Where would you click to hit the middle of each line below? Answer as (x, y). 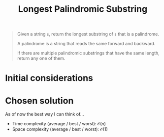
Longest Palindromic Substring (83, 9)
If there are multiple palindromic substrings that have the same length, (88, 53)
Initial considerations (49, 78)
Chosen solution (39, 100)
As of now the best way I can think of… (45, 114)
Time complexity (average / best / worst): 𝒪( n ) (59, 124)
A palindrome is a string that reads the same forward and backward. (86, 44)
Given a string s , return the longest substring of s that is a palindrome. (88, 34)
